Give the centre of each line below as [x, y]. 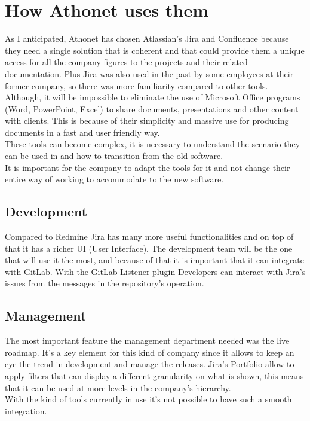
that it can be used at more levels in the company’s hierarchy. [118, 387]
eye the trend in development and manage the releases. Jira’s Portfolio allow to [150, 364]
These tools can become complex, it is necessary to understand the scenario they [153, 144]
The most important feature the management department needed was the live [147, 341]
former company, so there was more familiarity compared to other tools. [136, 85]
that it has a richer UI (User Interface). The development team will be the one [149, 248]
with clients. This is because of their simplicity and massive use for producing [147, 120]
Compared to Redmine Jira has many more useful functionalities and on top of [149, 237]
